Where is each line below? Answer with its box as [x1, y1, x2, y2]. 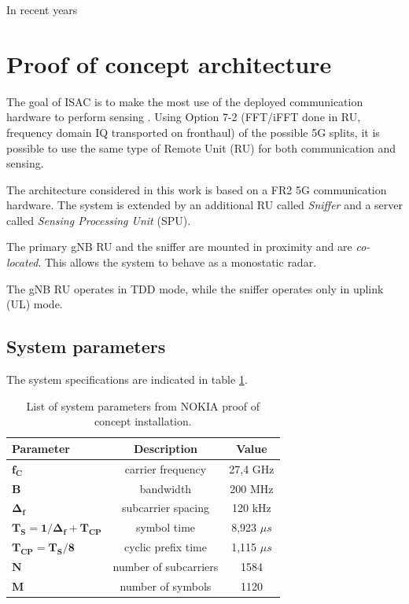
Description [133, 440, 197, 456]
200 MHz [230, 480, 274, 496]
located [6, 254, 39, 271]
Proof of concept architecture [6, 47, 332, 79]
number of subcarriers [112, 558, 219, 575]
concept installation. [94, 413, 192, 429]
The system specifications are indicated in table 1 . [6, 371, 248, 388]
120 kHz [232, 499, 271, 516]
